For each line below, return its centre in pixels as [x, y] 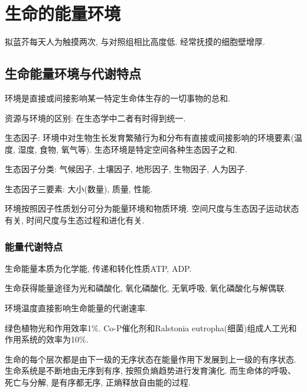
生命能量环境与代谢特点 [73, 73]
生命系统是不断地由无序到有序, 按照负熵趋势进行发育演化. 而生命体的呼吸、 [151, 370]
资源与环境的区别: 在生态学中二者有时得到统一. [95, 118]
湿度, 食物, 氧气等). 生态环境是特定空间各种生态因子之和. [128, 149]
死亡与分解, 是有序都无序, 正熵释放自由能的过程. [98, 382]
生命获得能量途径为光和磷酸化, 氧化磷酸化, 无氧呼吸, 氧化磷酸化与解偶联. [146, 288]
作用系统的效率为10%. [47, 339]
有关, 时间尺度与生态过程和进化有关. [75, 220]
